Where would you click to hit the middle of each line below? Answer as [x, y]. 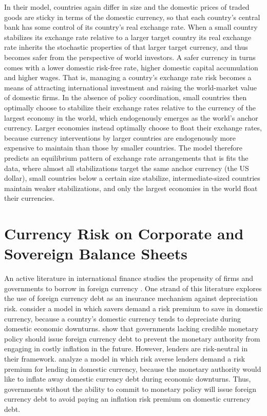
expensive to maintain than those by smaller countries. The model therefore [123, 148]
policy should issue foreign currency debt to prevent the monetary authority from [132, 338]
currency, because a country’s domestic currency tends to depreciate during [123, 318]
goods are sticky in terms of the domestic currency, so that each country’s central [132, 17]
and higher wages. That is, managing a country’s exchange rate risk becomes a [128, 77]
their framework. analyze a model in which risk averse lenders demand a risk [125, 358]
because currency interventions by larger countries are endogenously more [120, 137]
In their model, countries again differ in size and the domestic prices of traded [127, 7]
